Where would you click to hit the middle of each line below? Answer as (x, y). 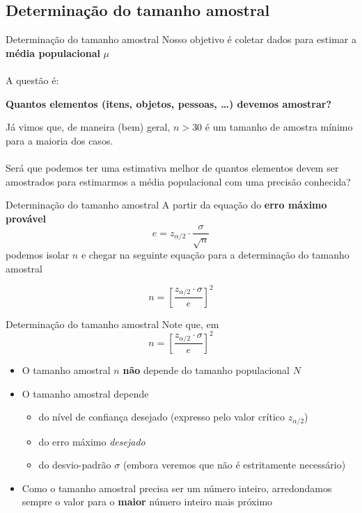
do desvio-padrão (75, 465)
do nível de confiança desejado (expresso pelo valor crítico (162, 417)
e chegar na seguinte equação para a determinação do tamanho (215, 255)
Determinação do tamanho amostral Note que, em (112, 324)
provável (26, 218)
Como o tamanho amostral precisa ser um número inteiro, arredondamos (177, 488)
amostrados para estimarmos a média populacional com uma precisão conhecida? (178, 181)
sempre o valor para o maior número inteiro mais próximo (147, 502)
